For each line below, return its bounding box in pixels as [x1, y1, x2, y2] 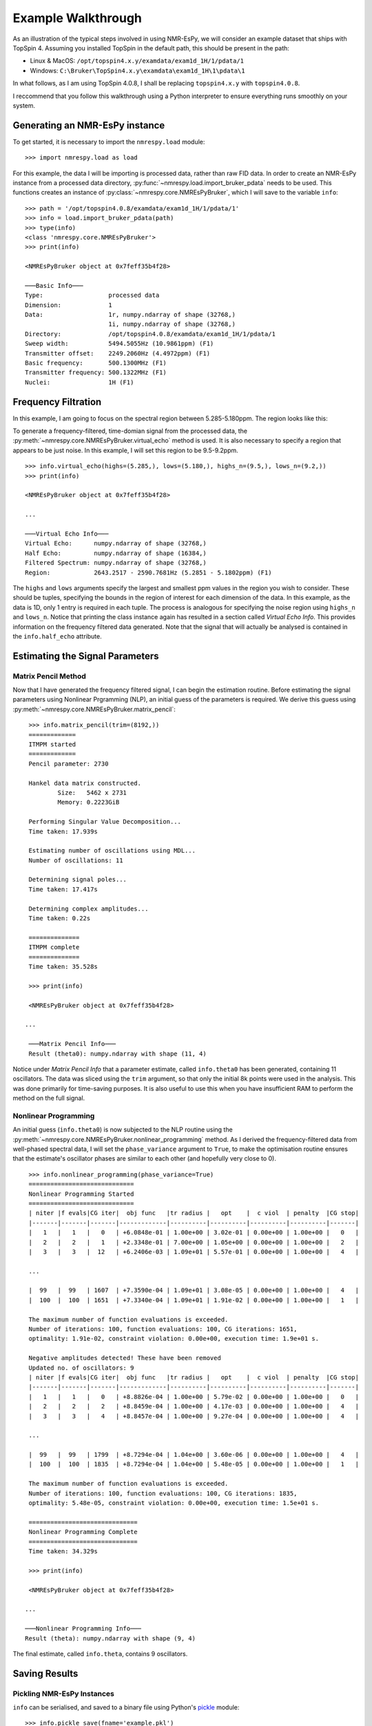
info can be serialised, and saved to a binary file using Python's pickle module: [12, 1703, 240, 1712]
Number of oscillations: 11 [28, 856, 123, 864]
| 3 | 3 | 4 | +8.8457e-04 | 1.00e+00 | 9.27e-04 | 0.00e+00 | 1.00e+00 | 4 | [28, 1412, 360, 1420]
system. [12, 101, 36, 110]
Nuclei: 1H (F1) [25, 378, 134, 386]
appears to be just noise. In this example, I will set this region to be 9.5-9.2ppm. [12, 446, 239, 454]
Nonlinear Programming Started [28, 1190, 134, 1198]
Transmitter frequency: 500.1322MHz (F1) [25, 369, 167, 376]
